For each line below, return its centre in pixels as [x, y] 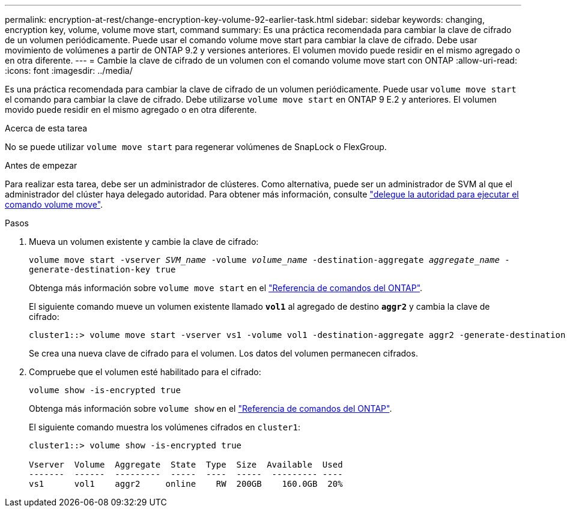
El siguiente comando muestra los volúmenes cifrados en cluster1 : [165, 427]
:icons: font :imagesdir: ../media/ [69, 71]
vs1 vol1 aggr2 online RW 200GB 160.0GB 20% [186, 484]
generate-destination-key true [102, 270]
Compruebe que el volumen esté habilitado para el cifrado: [145, 372]
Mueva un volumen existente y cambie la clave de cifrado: [144, 242]
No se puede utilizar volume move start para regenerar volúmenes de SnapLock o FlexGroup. [196, 147]
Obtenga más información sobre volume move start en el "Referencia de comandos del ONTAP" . [226, 288]
